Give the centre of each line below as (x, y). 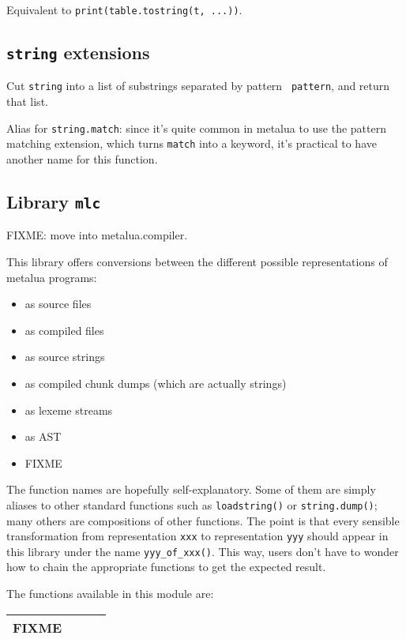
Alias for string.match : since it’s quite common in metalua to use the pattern (196, 128)
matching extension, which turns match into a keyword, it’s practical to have (192, 143)
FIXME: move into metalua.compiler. (97, 235)
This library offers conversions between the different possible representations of (197, 261)
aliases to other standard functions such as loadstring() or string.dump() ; (192, 504)
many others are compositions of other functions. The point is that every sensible (203, 520)
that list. (27, 101)
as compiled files (64, 330)
